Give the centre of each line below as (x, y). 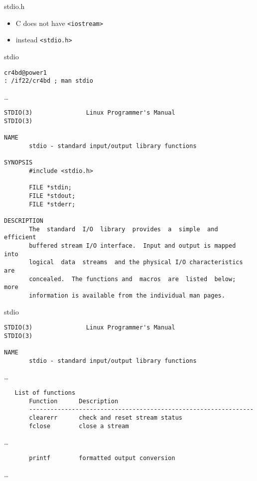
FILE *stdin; (51, 188)
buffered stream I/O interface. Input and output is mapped (132, 245)
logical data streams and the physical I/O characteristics (136, 262)
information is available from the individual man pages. (127, 295)
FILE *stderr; (52, 204)
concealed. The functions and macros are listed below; (132, 279)
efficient (20, 238)
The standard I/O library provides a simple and (124, 229)
